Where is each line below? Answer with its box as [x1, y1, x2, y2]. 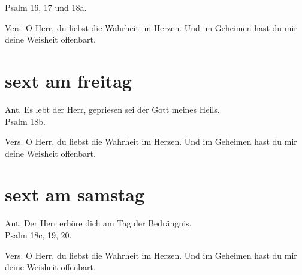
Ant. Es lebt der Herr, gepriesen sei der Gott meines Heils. [5, 103, 220, 115]
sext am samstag [5, 182, 145, 207]
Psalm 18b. [5, 115, 46, 127]
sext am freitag [5, 68, 132, 92]
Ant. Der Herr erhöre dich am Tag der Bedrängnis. [5, 217, 192, 229]
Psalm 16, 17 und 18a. [5, 1, 87, 13]
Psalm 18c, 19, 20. [5, 229, 72, 241]
